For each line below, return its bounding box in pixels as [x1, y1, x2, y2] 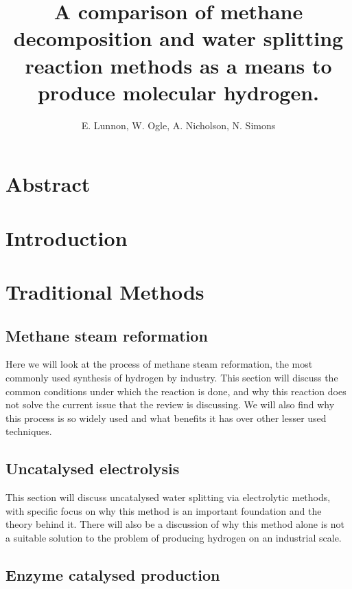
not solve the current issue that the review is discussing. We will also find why [5, 397, 335, 412]
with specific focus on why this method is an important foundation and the [5, 503, 322, 518]
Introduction [5, 223, 128, 252]
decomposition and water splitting [13, 24, 344, 52]
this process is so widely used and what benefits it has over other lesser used [5, 410, 327, 425]
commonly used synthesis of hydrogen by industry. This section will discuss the [5, 370, 338, 385]
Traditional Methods [5, 278, 204, 306]
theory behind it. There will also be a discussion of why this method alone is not [5, 517, 345, 531]
